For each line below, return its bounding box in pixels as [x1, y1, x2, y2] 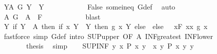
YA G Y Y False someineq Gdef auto [4, 1, 175, 11]
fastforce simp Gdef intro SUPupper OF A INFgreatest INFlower [4, 30, 213, 41]
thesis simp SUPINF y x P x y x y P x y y [26, 40, 194, 51]
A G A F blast [4, 11, 101, 21]
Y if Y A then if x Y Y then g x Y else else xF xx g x [4, 21, 207, 31]
